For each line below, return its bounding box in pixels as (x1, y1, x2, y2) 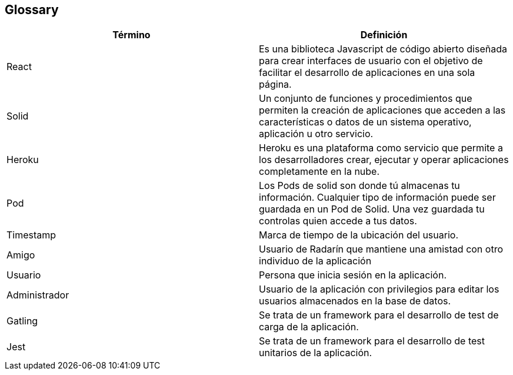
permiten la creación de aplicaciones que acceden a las (259, 104, 506, 117)
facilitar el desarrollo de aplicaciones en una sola (259, 67, 475, 79)
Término (112, 29, 151, 41)
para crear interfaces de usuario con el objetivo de (259, 55, 483, 67)
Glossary (5, 2, 59, 17)
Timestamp (6, 229, 56, 241)
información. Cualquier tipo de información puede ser (259, 191, 496, 204)
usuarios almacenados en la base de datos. (259, 295, 451, 307)
